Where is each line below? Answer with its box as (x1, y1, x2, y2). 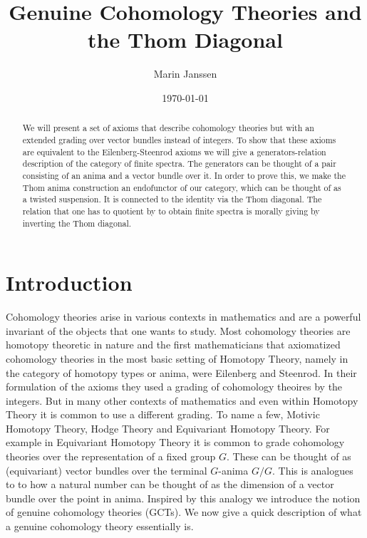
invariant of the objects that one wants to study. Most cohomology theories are (6, 323, 351, 338)
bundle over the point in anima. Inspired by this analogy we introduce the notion (6, 490, 361, 505)
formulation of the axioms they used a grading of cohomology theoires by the (6, 379, 343, 394)
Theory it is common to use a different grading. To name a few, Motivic (6, 407, 320, 422)
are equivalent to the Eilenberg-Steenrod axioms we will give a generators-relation (22, 145, 326, 157)
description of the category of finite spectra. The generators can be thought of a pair (22, 157, 336, 170)
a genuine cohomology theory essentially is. (6, 519, 194, 534)
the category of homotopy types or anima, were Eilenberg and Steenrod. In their (6, 365, 357, 380)
